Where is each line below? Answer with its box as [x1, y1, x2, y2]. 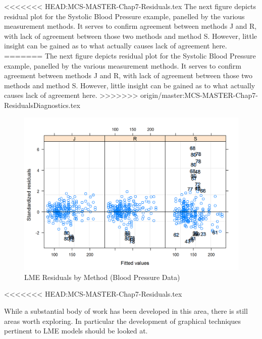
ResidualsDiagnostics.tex [4, 99, 80, 110]
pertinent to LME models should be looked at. [4, 325, 148, 336]
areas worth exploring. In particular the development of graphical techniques [4, 315, 241, 326]
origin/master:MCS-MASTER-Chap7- [140, 90, 258, 100]
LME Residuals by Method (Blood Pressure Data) [24, 271, 180, 282]
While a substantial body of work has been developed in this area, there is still [4, 305, 248, 316]
